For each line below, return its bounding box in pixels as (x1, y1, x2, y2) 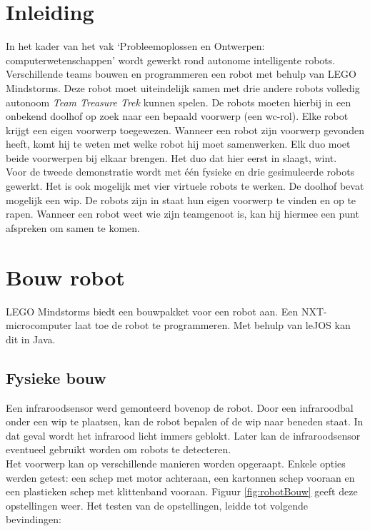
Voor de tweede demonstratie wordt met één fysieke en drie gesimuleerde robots (6, 164, 355, 179)
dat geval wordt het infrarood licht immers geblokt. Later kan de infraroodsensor (6, 428, 361, 442)
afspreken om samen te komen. (6, 220, 140, 235)
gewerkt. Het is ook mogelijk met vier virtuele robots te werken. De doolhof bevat (6, 178, 364, 193)
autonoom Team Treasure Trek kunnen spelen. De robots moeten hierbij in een (6, 94, 351, 109)
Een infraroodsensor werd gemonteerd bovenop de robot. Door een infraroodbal (6, 400, 354, 415)
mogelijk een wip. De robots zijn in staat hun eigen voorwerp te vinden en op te (6, 192, 356, 207)
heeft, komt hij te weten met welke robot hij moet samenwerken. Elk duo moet (6, 136, 351, 151)
